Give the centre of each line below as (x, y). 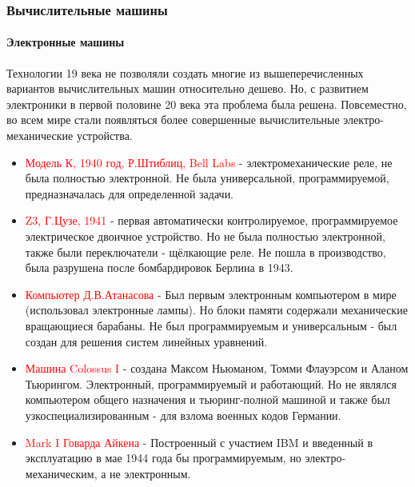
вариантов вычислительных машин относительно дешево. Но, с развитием (188, 88)
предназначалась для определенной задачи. (130, 193)
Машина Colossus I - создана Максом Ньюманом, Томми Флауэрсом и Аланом (217, 368)
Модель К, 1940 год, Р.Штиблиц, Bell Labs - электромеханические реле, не (209, 162)
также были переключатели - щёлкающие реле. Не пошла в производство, (206, 251)
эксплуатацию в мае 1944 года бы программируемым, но (163, 458)
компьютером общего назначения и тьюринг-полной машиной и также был (207, 399)
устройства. (104, 136)
